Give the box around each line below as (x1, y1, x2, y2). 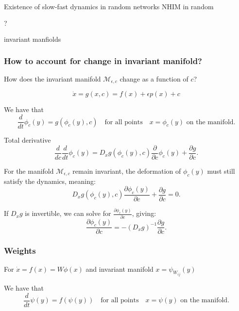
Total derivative (4, 135, 51, 145)
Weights (4, 245, 36, 257)
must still (207, 165, 235, 176)
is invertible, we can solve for (25, 208, 111, 218)
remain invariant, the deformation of (72, 165, 181, 176)
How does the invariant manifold (4, 74, 101, 83)
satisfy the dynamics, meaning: (4, 176, 96, 186)
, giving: (132, 208, 156, 218)
